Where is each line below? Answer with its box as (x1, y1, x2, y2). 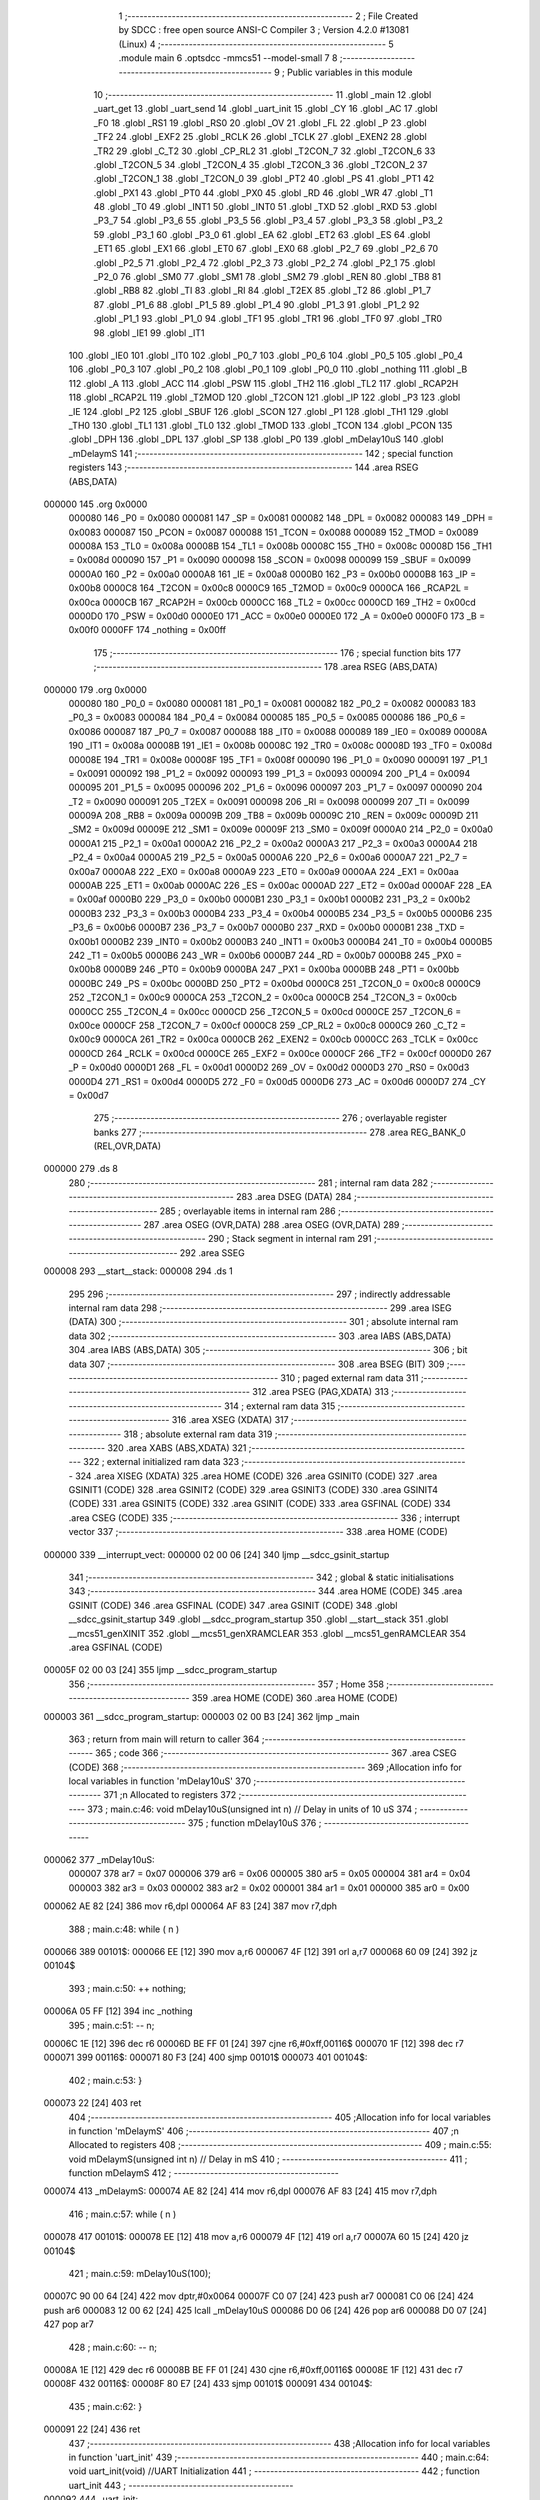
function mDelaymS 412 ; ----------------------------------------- (68, 2167, 340, 2179)
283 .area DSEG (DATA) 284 (235, 1191, 352, 1203)
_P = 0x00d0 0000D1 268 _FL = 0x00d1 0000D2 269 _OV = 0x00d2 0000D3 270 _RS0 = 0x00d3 (68, 1061, 470, 1074)
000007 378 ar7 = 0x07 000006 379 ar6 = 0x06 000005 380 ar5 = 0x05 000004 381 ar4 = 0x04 (68, 1868, 471, 1880)
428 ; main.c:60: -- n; (68, 2341, 157, 2353)
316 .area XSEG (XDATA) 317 (171, 1414, 289, 1426)
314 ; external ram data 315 (223, 1400, 336, 1412)
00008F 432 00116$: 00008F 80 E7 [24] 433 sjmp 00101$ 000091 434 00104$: (43, 2378, 373, 2390)
